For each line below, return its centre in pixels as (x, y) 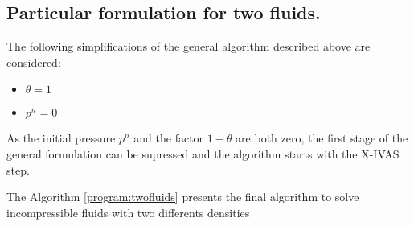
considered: (34, 62)
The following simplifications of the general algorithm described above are (189, 46)
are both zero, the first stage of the (322, 138)
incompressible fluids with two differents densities (128, 212)
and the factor (169, 138)
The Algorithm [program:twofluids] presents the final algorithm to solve (183, 197)
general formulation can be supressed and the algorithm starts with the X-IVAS (203, 153)
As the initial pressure (61, 138)
